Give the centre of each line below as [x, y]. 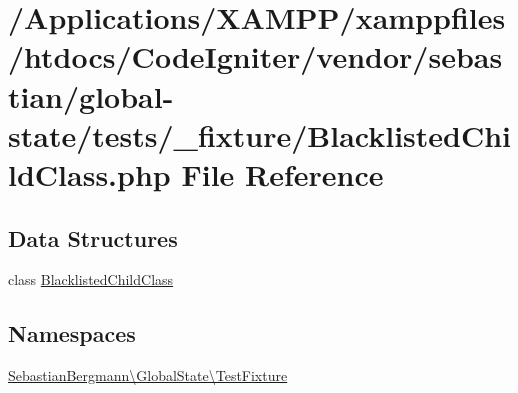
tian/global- [91, 95]
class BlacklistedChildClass [91, 279]
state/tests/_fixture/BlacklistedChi [260, 134]
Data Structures [93, 237]
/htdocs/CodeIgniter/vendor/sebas [255, 56]
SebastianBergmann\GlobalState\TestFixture [148, 375]
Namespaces [72, 333]
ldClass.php [89, 173]
